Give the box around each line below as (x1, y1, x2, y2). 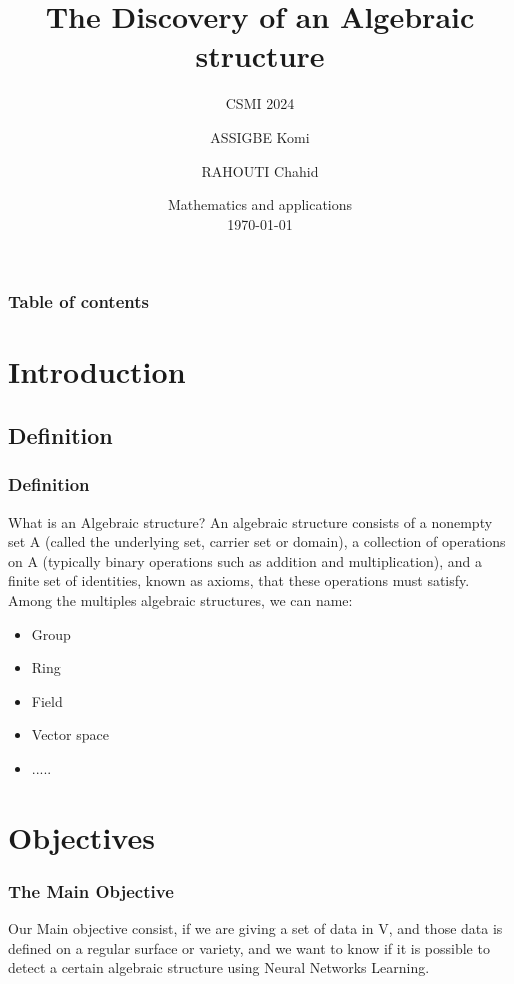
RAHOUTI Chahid (201, 160, 319, 181)
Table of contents (8, 289, 149, 314)
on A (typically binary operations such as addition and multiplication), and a (8, 550, 483, 571)
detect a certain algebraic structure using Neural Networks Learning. (8, 957, 430, 978)
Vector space (31, 724, 109, 745)
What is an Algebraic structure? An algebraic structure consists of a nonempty (8, 511, 493, 532)
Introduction (8, 351, 186, 392)
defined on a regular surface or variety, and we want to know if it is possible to (8, 937, 490, 958)
